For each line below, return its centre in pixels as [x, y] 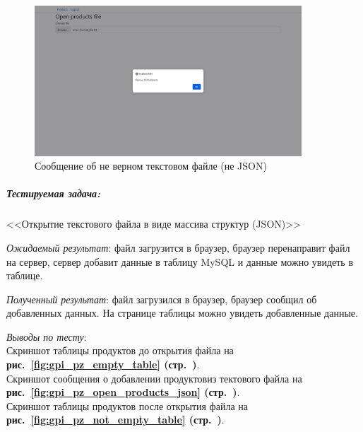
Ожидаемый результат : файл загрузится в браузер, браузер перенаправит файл [178, 247]
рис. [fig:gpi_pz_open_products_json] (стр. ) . [123, 392]
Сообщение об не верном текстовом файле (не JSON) [151, 166]
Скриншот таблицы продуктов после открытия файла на [127, 405]
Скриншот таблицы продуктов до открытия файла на [120, 350]
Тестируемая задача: [54, 193]
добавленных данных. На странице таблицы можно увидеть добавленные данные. [182, 313]
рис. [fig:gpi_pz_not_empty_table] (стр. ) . [115, 420]
